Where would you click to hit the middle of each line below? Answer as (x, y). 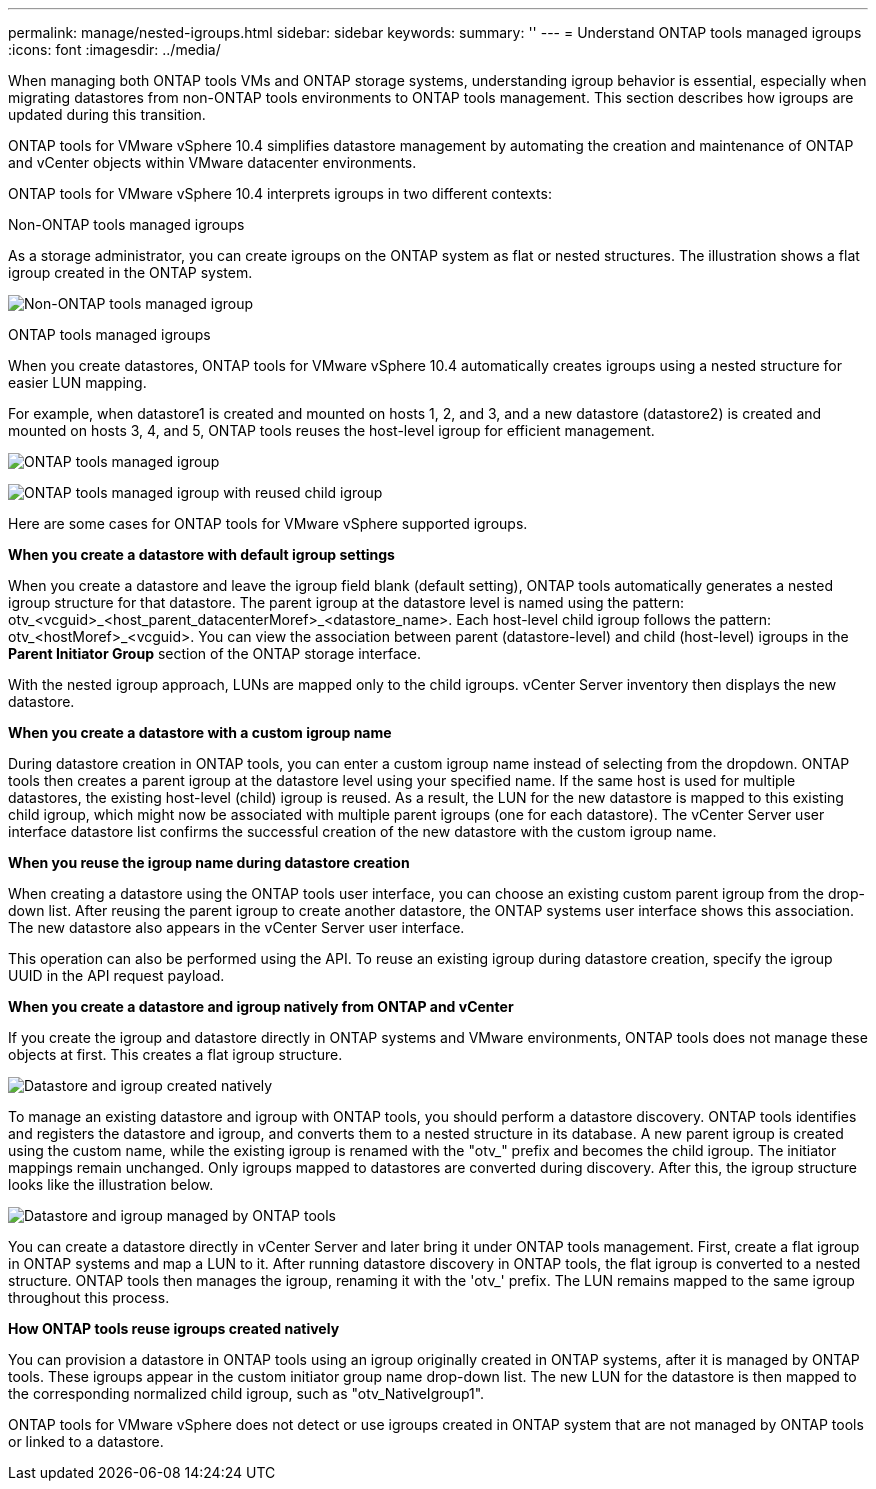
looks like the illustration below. (111, 1184)
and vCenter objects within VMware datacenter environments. (212, 162)
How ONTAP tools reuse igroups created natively (174, 1328)
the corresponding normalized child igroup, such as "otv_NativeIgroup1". (246, 1393)
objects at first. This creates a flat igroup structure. (175, 1054)
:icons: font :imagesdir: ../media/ (114, 49)
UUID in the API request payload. (116, 975)
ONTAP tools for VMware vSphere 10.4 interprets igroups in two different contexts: (280, 193)
